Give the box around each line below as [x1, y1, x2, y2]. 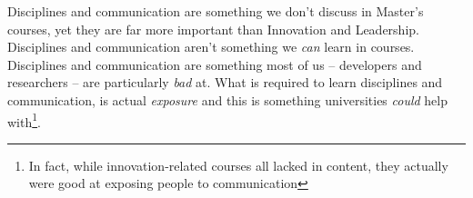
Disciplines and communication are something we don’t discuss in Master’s [7, 2, 424, 20]
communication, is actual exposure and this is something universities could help [7, 90, 448, 109]
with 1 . [7, 109, 41, 131]
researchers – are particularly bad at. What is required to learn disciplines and [7, 73, 443, 92]
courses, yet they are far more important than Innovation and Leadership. [7, 19, 419, 38]
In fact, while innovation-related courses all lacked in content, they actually [28, 155, 448, 174]
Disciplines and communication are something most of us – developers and [7, 54, 422, 74]
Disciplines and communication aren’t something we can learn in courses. [7, 37, 415, 56]
